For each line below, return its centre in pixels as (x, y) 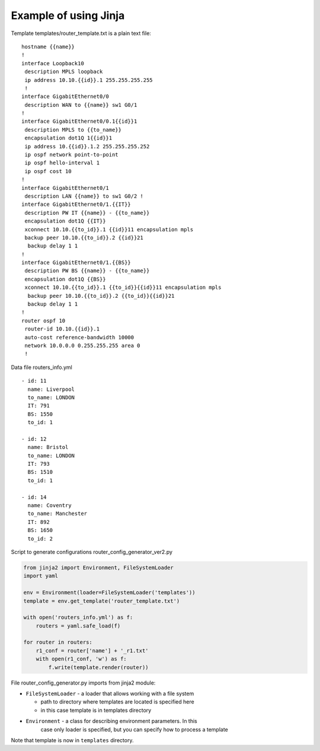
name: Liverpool (51, 389)
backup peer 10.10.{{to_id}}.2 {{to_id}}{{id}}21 (101, 296)
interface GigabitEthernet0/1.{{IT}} (76, 204)
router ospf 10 (44, 321)
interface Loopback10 (53, 63)
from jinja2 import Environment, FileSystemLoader (99, 567)
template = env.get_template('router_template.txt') (102, 601)
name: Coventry (49, 505)
